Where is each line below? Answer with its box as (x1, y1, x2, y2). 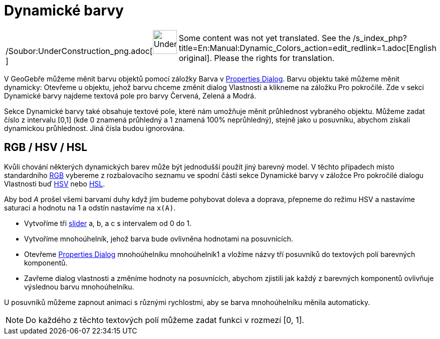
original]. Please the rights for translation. (178, 52, 335, 63)
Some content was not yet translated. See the (178, 32, 351, 43)
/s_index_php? (352, 32, 407, 43)
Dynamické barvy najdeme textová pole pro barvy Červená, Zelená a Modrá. (4, 91, 256, 100)
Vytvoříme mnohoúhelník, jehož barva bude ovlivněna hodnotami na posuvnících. (24, 234, 293, 243)
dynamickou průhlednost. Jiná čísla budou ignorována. (4, 123, 185, 132)
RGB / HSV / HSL (4, 141, 88, 154)
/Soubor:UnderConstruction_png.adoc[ (6, 45, 153, 56)
